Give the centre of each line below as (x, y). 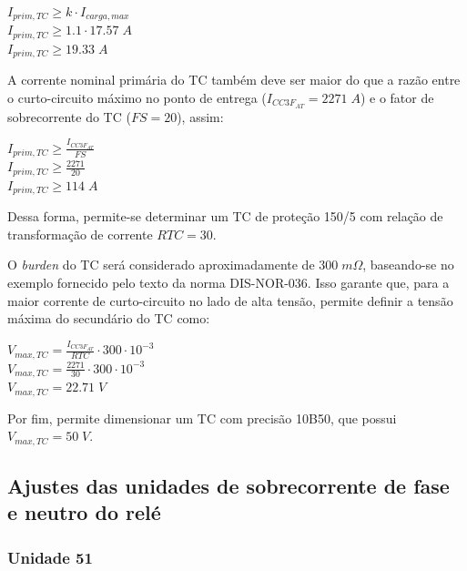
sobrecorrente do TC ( (69, 116)
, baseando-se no (408, 265)
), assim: (200, 116)
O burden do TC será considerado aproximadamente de (161, 265)
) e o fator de (397, 97)
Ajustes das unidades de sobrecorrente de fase (228, 485)
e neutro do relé (84, 512)
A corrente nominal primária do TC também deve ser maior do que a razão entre (234, 80)
